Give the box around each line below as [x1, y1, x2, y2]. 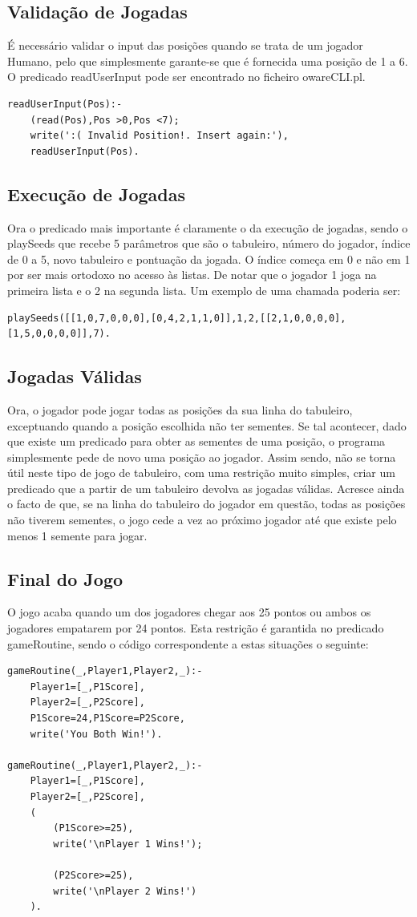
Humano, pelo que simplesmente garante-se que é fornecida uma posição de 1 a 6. [7, 52, 408, 69]
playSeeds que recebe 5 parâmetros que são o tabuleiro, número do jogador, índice [7, 235, 411, 252]
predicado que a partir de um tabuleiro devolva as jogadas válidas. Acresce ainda [7, 479, 405, 496]
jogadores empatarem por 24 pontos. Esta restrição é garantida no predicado [7, 620, 384, 636]
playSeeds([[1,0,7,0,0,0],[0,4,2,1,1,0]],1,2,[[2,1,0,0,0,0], [7, 312, 346, 324]
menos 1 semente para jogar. [7, 527, 148, 543]
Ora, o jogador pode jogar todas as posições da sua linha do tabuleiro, [7, 401, 353, 418]
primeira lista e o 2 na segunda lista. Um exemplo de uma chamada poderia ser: [7, 281, 401, 298]
